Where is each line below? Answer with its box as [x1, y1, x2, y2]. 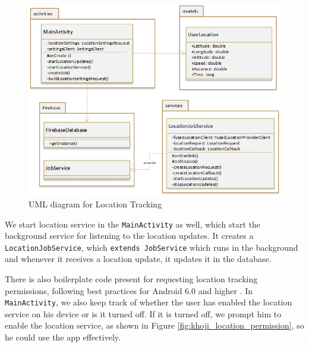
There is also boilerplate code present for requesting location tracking [5, 273, 258, 285]
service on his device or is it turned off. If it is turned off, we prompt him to [5, 307, 282, 320]
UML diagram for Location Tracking [29, 197, 162, 210]
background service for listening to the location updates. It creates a [5, 229, 254, 242]
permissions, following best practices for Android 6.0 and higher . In [5, 284, 253, 296]
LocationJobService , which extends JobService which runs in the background [5, 241, 298, 253]
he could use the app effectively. [5, 331, 121, 343]
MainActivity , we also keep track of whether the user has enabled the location [5, 296, 292, 308]
